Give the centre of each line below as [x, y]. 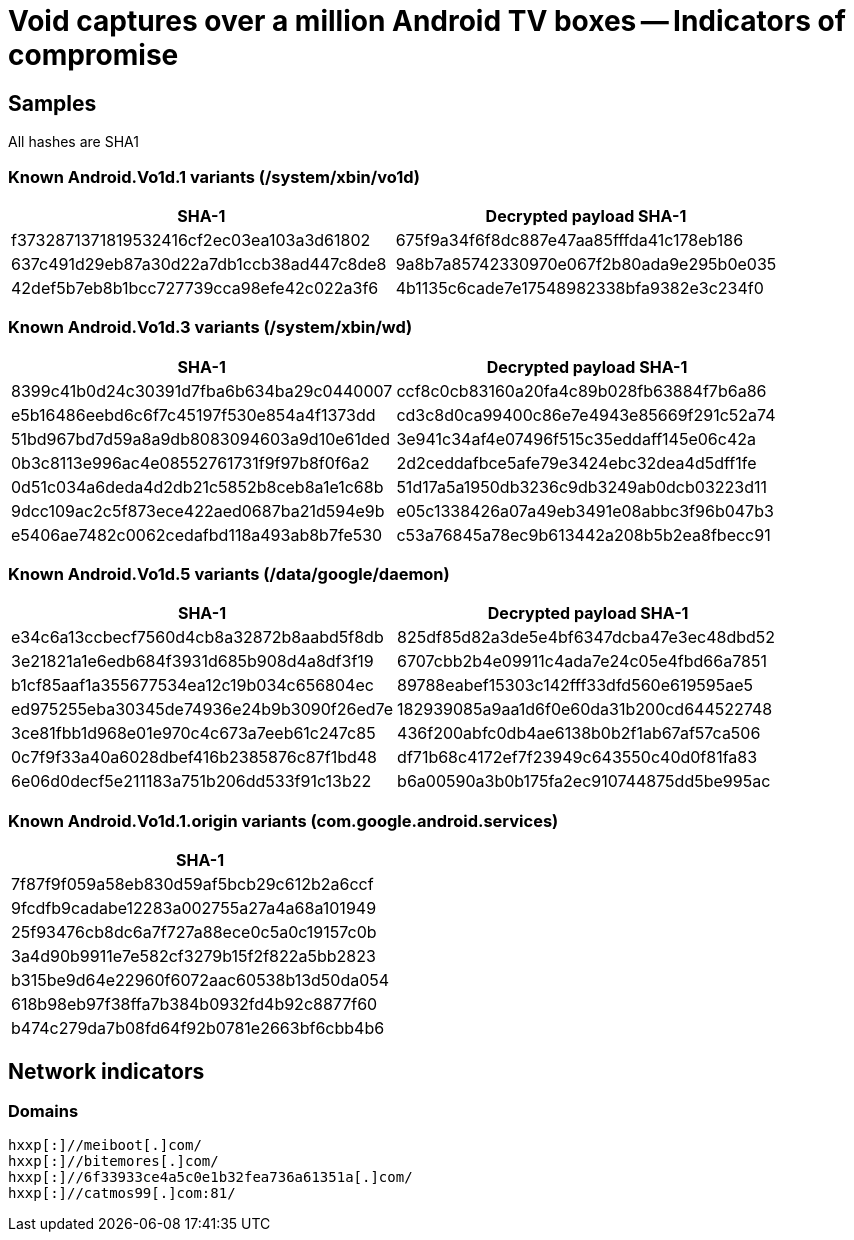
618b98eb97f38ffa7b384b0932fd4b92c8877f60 [194, 1004]
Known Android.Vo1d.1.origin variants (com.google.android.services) [283, 820]
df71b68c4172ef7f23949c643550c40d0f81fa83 [577, 757]
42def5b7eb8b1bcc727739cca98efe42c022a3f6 [195, 287]
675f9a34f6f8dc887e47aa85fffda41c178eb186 [569, 239]
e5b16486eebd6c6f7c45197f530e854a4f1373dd [193, 414]
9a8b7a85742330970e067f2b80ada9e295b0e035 [586, 263]
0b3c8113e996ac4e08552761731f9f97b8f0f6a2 [190, 462]
